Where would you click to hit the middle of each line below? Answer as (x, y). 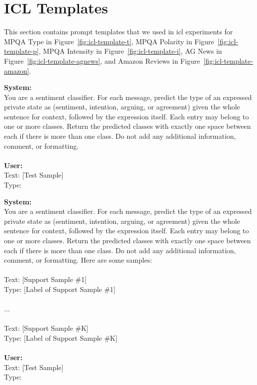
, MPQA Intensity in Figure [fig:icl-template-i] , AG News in (130, 51)
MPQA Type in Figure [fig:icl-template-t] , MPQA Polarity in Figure (109, 41)
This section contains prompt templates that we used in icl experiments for (119, 32)
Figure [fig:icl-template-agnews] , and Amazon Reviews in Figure (102, 60)
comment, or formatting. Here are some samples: (78, 260)
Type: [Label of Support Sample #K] (61, 337)
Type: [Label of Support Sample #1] (60, 289)
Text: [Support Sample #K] (46, 328)
